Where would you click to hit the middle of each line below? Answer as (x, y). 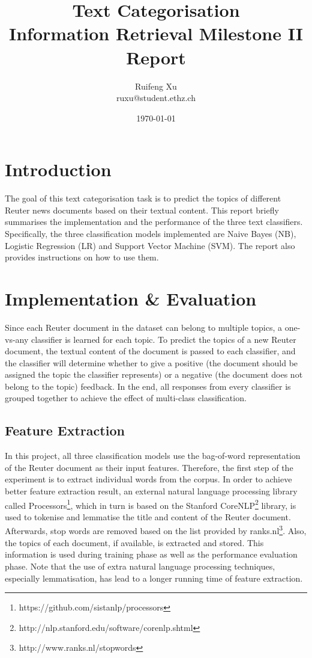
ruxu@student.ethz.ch (156, 98)
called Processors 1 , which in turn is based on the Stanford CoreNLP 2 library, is (151, 504)
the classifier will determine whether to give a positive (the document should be (151, 362)
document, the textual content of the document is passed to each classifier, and (150, 351)
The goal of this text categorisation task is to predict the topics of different (143, 198)
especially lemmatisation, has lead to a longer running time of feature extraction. (154, 578)
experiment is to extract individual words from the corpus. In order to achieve (148, 479)
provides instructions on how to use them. (82, 257)
